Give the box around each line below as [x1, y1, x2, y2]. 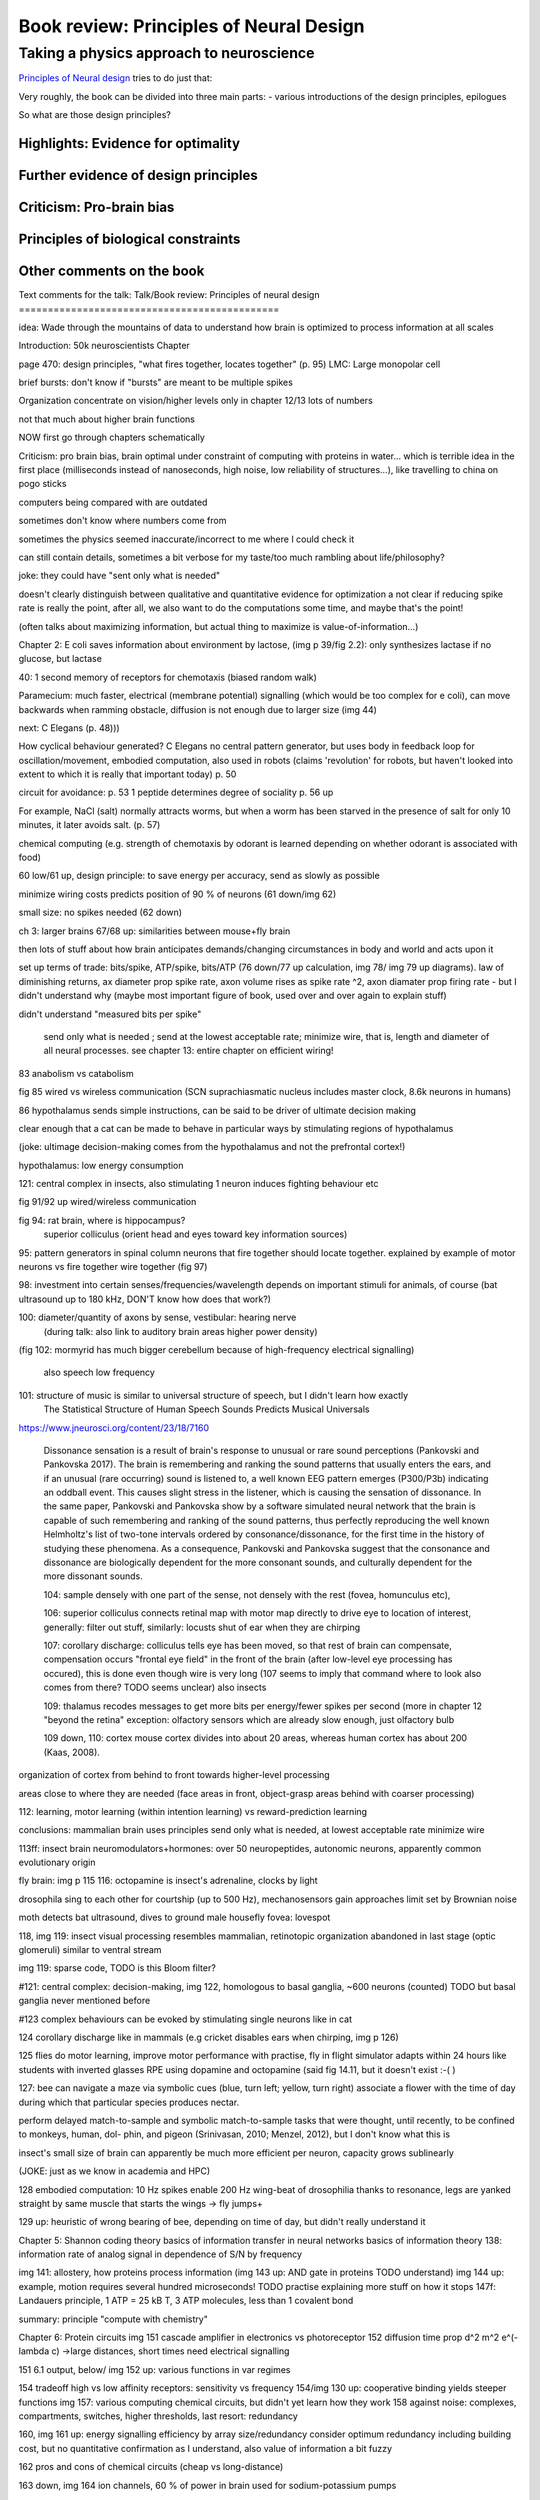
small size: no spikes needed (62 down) [18, 906, 183, 919]
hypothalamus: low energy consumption [18, 1159, 184, 1171]
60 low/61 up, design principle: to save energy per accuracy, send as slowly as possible [18, 870, 380, 882]
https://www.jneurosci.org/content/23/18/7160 [18, 1421, 210, 1434]
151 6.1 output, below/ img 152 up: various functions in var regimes [18, 2363, 291, 2375]
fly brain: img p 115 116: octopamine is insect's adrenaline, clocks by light [18, 1875, 319, 1887]
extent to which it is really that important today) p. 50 [18, 768, 237, 780]
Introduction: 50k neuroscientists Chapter [18, 340, 190, 352]
